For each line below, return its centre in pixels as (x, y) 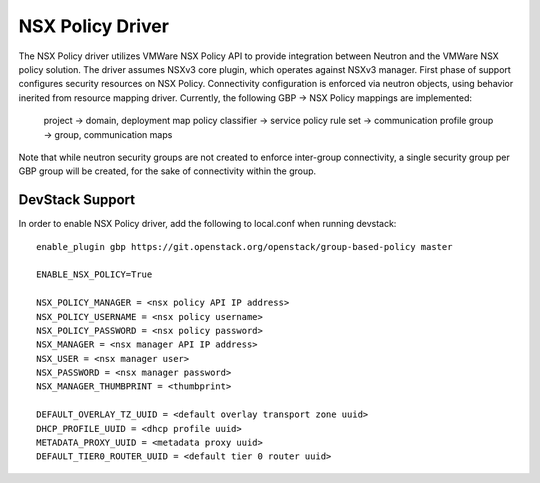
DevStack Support (76, 200)
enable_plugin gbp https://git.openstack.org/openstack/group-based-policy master (244, 246)
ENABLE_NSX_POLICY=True (94, 274)
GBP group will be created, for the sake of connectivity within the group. (167, 171)
